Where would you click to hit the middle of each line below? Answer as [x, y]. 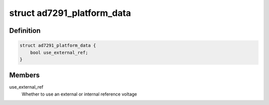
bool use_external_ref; [59, 52]
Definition [25, 31]
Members [24, 75]
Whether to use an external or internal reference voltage [79, 94]
